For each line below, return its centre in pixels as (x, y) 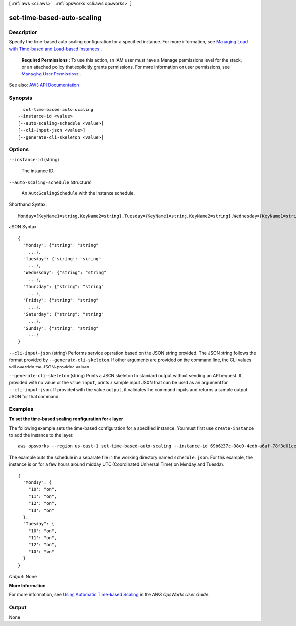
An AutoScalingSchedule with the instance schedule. (78, 193)
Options (19, 149)
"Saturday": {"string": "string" (63, 314)
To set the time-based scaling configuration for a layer (66, 419)
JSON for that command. (35, 397)
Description (23, 32)
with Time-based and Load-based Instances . (55, 49)
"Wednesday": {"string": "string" (65, 273)
